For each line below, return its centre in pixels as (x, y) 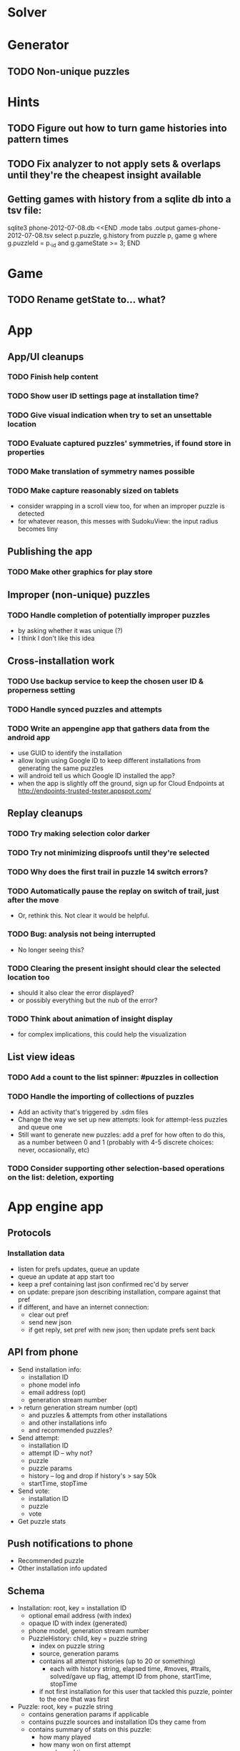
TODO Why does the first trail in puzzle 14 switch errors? (108, 872)
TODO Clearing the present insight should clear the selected (114, 968)
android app (29, 737)
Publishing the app (50, 551)
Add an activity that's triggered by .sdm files (83, 1112)
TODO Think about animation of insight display (90, 1019)
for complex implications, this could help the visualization (102, 1034)
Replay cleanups (45, 813)
